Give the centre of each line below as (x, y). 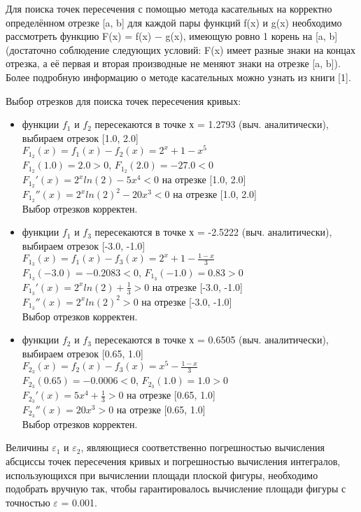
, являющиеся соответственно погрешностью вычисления (203, 447)
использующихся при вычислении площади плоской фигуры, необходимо (162, 475)
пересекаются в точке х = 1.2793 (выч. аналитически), (212, 124)
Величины (27, 447)
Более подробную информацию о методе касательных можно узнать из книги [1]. (178, 77)
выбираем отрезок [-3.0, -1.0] (84, 246)
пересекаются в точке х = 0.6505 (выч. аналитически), (212, 340)
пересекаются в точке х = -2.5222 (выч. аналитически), (213, 232)
